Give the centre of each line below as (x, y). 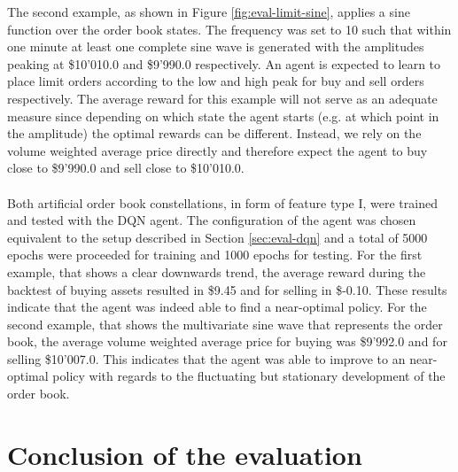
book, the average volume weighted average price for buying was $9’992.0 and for (227, 341)
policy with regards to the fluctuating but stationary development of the (249, 376)
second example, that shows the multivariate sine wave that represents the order (225, 324)
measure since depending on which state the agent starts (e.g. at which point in (223, 116)
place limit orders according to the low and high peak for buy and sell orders (216, 81)
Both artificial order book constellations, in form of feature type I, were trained (222, 202)
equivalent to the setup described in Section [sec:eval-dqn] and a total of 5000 (217, 237)
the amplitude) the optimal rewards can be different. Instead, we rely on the (214, 133)
